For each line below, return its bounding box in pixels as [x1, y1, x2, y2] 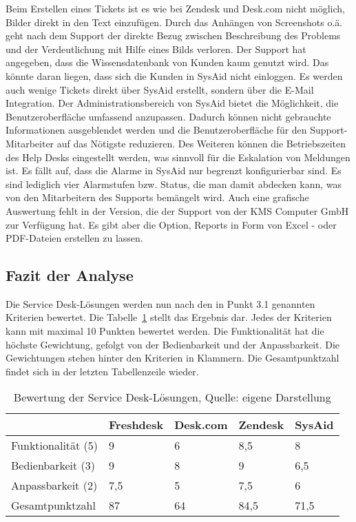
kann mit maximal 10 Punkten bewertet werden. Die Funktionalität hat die [6, 324, 324, 338]
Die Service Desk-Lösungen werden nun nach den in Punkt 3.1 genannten [6, 296, 315, 311]
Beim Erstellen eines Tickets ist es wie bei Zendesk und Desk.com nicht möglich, [6, 1, 346, 15]
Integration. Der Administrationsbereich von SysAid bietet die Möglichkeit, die [6, 96, 339, 110]
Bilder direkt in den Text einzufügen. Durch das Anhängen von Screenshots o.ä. [6, 14, 343, 29]
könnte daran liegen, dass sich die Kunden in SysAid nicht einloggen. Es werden [6, 68, 343, 83]
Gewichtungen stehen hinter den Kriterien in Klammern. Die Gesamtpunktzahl [6, 351, 339, 365]
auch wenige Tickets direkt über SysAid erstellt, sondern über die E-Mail [6, 82, 314, 96]
